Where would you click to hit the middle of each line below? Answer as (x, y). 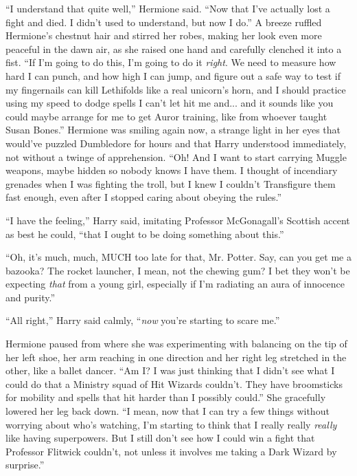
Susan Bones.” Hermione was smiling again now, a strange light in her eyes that (173, 130)
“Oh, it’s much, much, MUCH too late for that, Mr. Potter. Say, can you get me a (178, 257)
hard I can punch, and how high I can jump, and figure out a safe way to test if (173, 75)
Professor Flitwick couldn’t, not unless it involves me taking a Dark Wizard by (171, 451)
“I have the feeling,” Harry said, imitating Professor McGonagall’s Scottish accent (178, 220)
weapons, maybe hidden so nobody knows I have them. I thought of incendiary (172, 170)
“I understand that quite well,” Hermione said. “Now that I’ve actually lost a (168, 8)
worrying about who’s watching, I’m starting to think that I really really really (171, 424)
